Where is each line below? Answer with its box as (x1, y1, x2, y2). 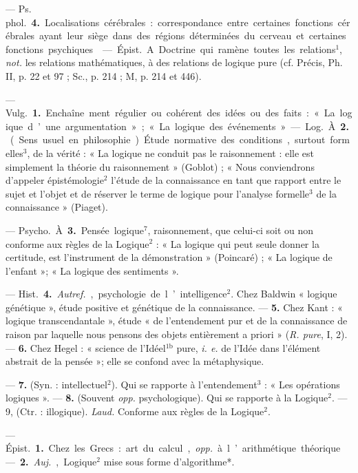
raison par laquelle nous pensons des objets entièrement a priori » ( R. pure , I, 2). (6, 327, 348, 341)
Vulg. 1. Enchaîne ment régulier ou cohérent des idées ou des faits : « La (6, 105, 335, 120)
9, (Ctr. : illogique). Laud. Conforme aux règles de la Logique (6, 404, 264, 419)
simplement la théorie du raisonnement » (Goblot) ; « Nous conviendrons (6, 159, 315, 174)
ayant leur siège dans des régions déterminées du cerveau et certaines (39, 28, 346, 43)
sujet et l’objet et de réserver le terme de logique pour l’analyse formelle (6, 186, 310, 200)
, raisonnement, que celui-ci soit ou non (147, 222, 314, 237)
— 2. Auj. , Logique (6, 454, 97, 468)
